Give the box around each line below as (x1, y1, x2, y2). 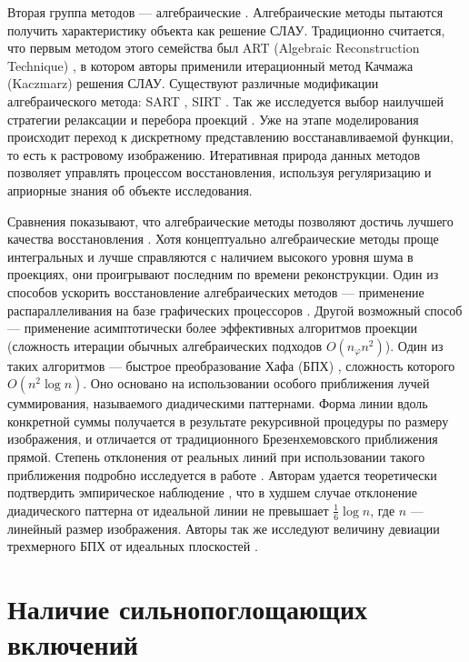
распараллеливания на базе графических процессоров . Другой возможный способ (7, 300, 463, 319)
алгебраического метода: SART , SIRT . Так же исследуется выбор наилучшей (7, 91, 444, 110)
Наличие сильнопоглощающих (7, 590, 368, 627)
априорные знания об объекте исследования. (7, 180, 253, 199)
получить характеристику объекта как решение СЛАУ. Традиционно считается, (7, 20, 445, 39)
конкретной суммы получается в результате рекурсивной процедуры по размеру (7, 411, 449, 430)
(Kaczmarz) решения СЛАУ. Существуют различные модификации (7, 74, 379, 93)
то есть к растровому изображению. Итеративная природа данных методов (7, 145, 421, 164)
